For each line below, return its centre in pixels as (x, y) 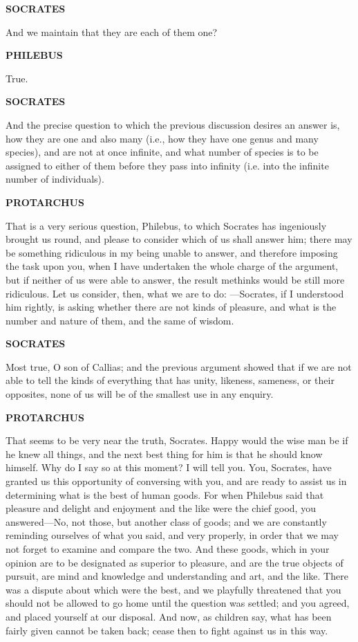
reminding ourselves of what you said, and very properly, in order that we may (172, 535)
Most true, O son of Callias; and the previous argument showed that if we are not (179, 366)
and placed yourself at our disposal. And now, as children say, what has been (169, 616)
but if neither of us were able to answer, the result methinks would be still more (175, 279)
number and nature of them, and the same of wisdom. (120, 320)
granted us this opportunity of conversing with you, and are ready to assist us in (176, 481)
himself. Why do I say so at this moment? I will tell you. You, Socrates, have (169, 467)
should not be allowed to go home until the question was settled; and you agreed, (178, 603)
